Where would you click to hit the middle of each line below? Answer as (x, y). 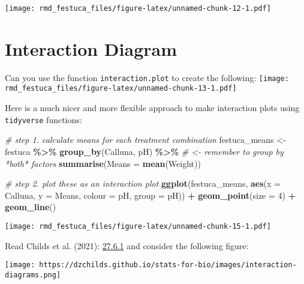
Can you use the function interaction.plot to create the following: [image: (147, 77)
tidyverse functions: (43, 119)
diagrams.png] (33, 275)
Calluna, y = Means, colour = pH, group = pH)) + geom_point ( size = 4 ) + (151, 195)
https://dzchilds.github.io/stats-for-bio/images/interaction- (168, 265)
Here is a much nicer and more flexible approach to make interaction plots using (152, 108)
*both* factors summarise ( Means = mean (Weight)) (103, 163)
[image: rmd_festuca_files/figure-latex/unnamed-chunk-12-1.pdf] (138, 8)
